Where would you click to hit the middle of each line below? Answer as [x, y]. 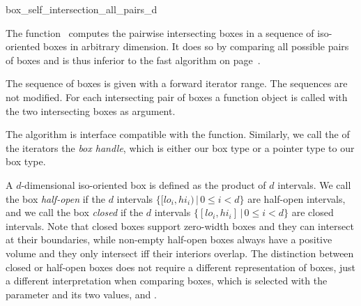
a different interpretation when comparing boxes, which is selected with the [167, 281]
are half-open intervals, [297, 198]
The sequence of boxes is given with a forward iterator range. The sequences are [177, 83]
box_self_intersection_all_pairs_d [82, 9]
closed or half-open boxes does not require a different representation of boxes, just [180, 267]
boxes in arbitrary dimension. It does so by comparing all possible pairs [196, 46]
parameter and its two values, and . [81, 294]
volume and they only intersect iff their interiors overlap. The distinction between [180, 253]
